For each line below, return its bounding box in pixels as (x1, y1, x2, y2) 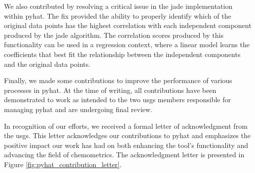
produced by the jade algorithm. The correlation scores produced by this (4, 29, 224, 40)
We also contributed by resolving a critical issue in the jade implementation (4, 1, 233, 11)
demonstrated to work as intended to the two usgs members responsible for (4, 94, 231, 105)
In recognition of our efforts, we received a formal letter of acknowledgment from (4, 120, 248, 131)
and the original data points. (4, 58, 91, 69)
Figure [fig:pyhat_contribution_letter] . (4, 159, 122, 169)
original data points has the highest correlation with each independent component (4, 20, 252, 30)
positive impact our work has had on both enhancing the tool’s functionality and (4, 140, 249, 150)
